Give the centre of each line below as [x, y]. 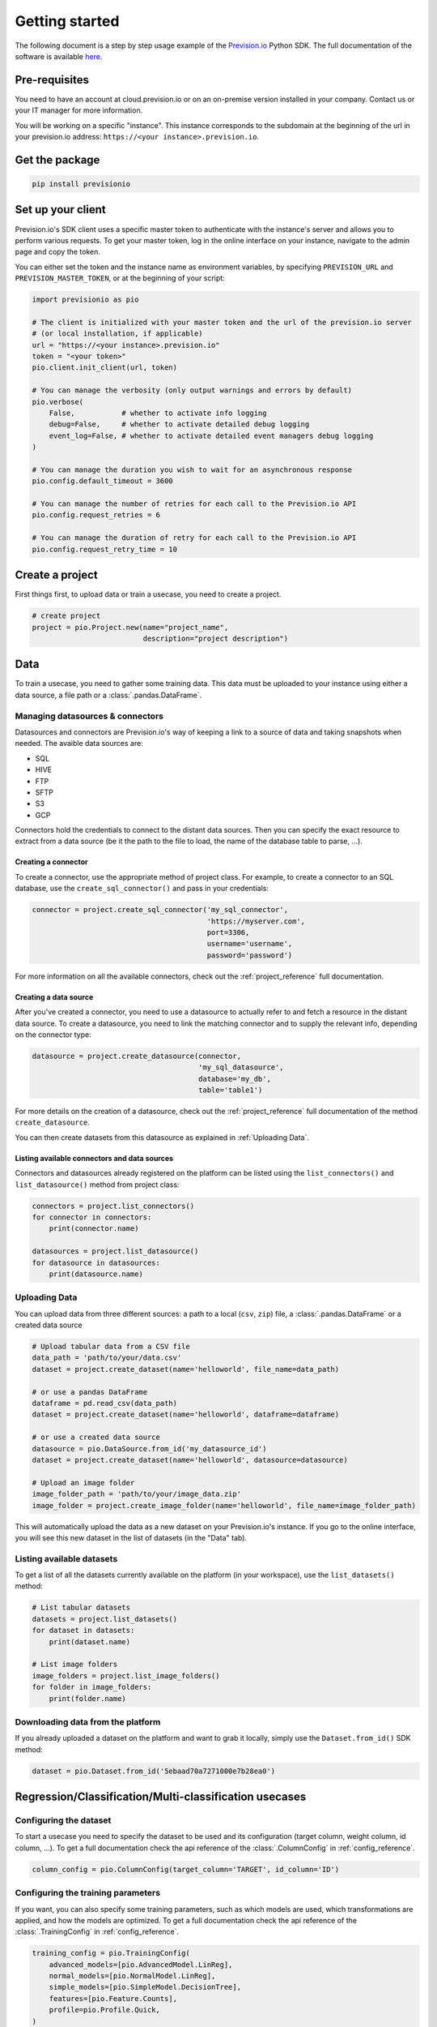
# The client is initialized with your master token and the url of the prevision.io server [222, 322]
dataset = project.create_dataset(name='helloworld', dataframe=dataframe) [186, 1414]
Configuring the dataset [63, 1820]
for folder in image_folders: [92, 1687]
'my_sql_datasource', [241, 1067]
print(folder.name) [88, 1698]
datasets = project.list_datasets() [105, 1619]
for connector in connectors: [92, 1217]
